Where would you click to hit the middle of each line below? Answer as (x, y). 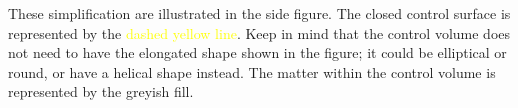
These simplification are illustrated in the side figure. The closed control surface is (259, 13)
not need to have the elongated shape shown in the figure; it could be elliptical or (257, 52)
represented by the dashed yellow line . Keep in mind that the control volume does (259, 32)
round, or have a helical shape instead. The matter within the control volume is (252, 71)
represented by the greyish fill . (101, 91)
